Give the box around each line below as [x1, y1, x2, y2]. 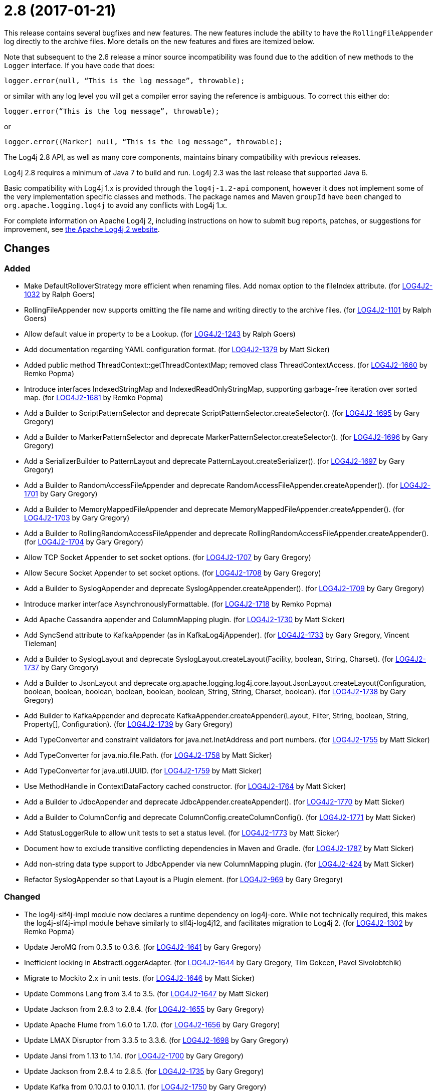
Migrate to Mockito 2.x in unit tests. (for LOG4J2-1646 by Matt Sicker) [24, 973, 255, 982]
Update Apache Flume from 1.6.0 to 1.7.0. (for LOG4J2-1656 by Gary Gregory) [24, 1020, 280, 1029]
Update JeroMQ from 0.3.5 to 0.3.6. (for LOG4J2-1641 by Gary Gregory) [24, 942, 262, 951]
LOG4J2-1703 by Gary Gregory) [24, 513, 130, 522]
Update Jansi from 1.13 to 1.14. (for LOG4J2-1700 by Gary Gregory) [24, 1051, 244, 1060]
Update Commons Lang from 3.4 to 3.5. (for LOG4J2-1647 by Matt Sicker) [24, 989, 269, 998]
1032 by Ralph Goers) [24, 290, 95, 299]
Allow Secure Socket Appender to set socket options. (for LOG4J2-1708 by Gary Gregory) [24, 568, 321, 577]
